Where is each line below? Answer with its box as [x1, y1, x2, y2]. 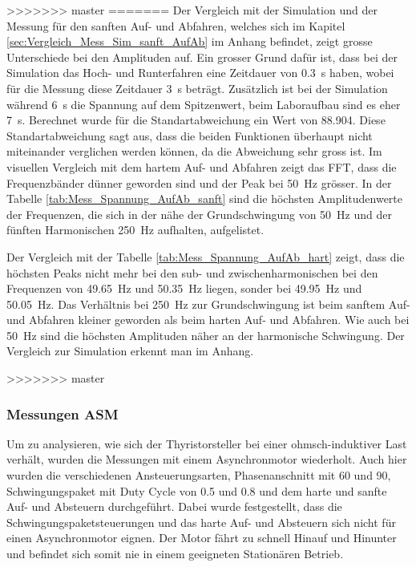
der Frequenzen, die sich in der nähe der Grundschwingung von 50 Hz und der [6, 205, 392, 222]
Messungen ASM [6, 403, 119, 423]
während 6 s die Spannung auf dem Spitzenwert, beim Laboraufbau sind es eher [6, 95, 401, 112]
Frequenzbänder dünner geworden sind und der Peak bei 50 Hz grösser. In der [6, 174, 392, 191]
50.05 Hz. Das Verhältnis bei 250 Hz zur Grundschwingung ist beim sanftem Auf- [6, 295, 410, 312]
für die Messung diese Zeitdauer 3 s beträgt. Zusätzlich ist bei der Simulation [6, 79, 388, 96]
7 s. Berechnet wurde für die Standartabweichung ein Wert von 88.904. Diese [6, 111, 386, 128]
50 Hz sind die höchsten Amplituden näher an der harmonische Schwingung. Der [6, 326, 405, 343]
